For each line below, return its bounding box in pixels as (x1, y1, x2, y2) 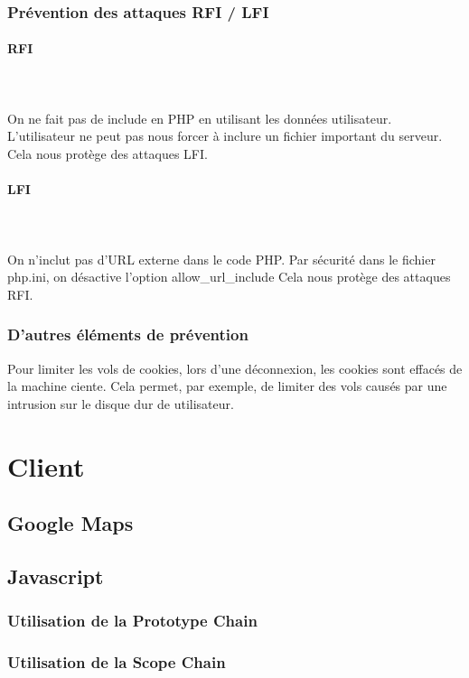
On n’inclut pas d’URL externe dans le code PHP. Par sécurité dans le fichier (7, 249, 436, 268)
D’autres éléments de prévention (7, 323, 249, 346)
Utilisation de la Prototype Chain (7, 609, 258, 632)
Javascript (7, 562, 104, 590)
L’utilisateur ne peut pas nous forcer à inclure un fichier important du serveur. (7, 126, 443, 145)
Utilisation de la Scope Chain (7, 651, 226, 673)
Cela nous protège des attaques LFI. (7, 144, 208, 163)
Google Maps (7, 509, 134, 537)
